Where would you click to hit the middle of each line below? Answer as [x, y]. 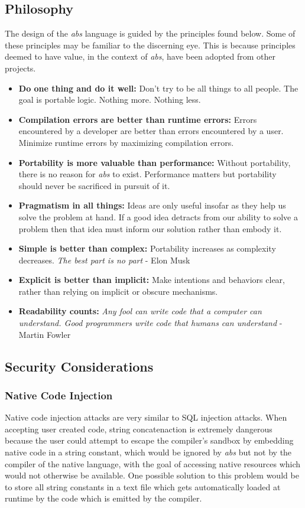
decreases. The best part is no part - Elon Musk [104, 260]
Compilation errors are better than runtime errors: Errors [138, 119]
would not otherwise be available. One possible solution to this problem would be [152, 475]
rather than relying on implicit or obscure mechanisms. [118, 291]
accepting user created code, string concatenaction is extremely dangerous [139, 429]
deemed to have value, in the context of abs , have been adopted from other [140, 56]
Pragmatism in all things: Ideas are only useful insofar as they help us [152, 205]
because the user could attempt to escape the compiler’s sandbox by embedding [149, 440]
